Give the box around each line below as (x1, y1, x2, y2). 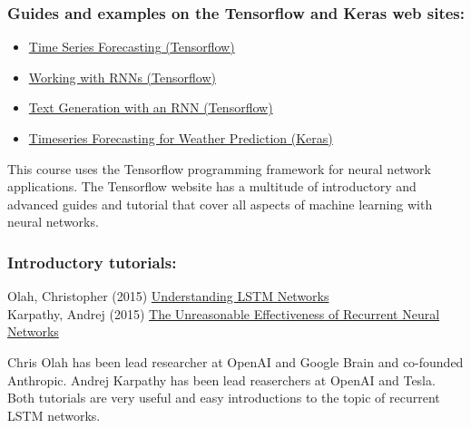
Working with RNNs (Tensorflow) (28, 67, 216, 86)
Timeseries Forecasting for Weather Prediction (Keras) (28, 129, 333, 147)
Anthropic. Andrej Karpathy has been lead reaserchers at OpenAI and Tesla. (7, 370, 436, 389)
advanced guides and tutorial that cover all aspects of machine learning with (7, 194, 433, 213)
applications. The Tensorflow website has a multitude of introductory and (7, 177, 417, 196)
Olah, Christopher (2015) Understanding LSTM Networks (7, 287, 329, 306)
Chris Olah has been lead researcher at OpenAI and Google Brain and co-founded (7, 352, 464, 371)
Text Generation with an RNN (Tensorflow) (28, 98, 273, 117)
